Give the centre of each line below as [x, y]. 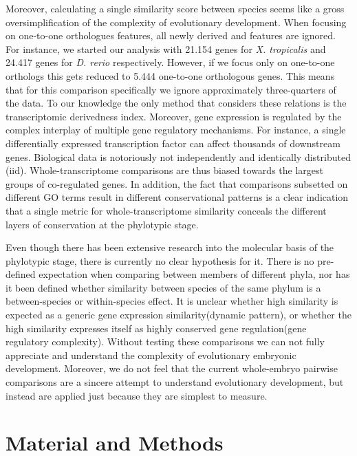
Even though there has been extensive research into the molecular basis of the [170, 247]
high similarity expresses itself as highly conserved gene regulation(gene [156, 328]
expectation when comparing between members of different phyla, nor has [194, 274]
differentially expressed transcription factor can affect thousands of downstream [173, 143]
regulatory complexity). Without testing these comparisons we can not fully [165, 341]
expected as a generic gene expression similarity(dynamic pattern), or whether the [178, 315]
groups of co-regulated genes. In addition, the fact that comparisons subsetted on [177, 183]
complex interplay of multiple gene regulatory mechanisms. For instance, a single [176, 130]
